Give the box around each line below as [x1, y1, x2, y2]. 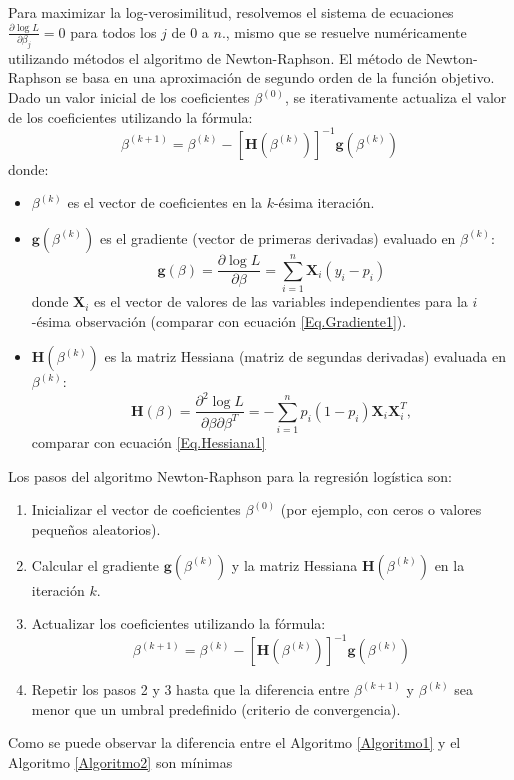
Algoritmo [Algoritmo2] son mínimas [8, 751, 233, 772]
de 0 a [171, 21, 209, 42]
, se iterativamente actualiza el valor [284, 87, 507, 108]
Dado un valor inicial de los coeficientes [8, 87, 250, 108]
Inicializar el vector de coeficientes [31, 499, 241, 520]
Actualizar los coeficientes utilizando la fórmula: [31, 613, 326, 634]
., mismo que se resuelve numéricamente [221, 21, 467, 42]
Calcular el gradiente [31, 554, 160, 575]
